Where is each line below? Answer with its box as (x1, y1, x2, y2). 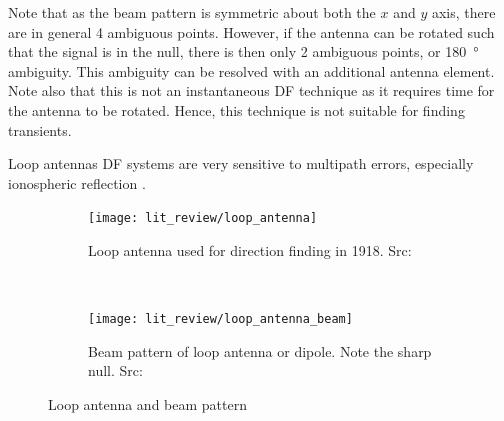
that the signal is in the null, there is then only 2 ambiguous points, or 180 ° (8, 41, 479, 62)
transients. (8, 119, 72, 140)
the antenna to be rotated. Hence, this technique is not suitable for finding (8, 99, 465, 120)
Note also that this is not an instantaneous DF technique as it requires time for (8, 80, 495, 101)
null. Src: (88, 360, 143, 381)
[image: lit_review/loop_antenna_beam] (88, 312, 353, 327)
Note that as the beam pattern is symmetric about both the (8, 2, 376, 22)
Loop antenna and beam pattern (48, 394, 247, 415)
